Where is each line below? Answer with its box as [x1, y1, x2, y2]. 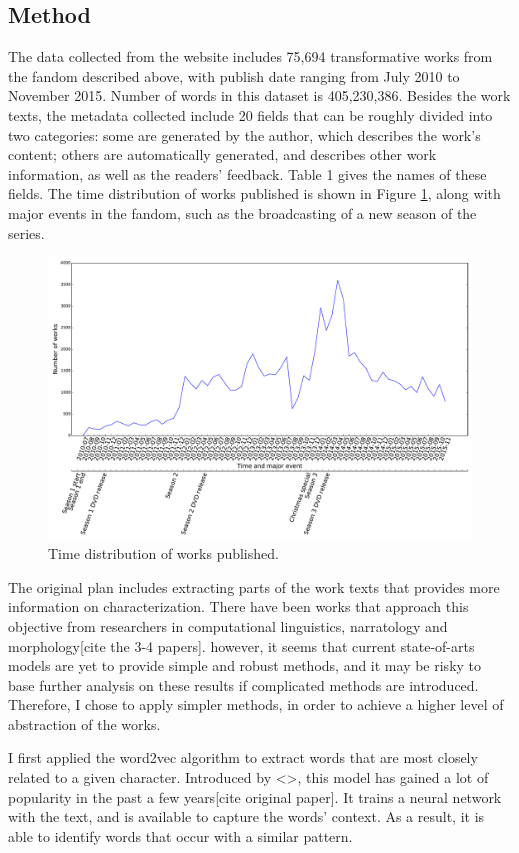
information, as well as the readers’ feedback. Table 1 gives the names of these [8, 163, 487, 184]
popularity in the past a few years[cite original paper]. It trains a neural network [8, 786, 502, 807]
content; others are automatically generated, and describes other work [8, 144, 437, 165]
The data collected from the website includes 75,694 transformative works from [8, 46, 493, 67]
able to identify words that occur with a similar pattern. [8, 825, 353, 846]
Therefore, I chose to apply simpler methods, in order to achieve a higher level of [8, 694, 504, 715]
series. [8, 222, 45, 243]
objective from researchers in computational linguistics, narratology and [8, 615, 448, 636]
